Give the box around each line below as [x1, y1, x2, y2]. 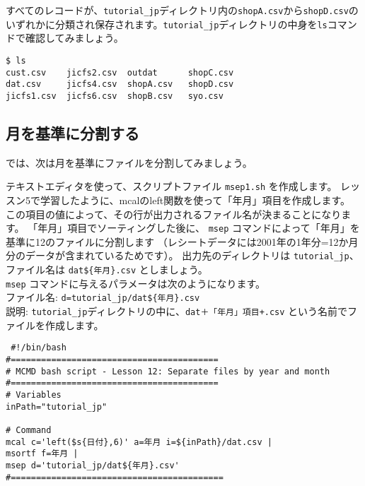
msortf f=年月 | [6, 449, 79, 459]
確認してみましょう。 [25, 30, 124, 45]
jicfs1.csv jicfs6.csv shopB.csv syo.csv [6, 90, 224, 101]
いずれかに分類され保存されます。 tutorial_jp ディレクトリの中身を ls [6, 16, 328, 31]
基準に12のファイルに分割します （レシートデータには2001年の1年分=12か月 [6, 234, 359, 249]
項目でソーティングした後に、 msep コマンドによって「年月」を [67, 220, 360, 235]
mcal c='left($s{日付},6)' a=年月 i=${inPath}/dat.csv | [6, 437, 272, 447]
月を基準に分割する [6, 121, 139, 143]
